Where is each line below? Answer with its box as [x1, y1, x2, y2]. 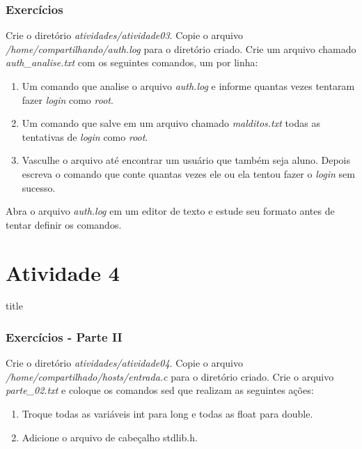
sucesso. [22, 180, 56, 195]
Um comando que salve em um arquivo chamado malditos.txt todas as [22, 116, 320, 130]
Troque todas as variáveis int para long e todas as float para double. [22, 406, 313, 421]
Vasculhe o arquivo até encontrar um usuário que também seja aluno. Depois [22, 153, 351, 167]
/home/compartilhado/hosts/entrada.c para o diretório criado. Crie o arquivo [6, 369, 334, 383]
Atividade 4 [6, 258, 120, 287]
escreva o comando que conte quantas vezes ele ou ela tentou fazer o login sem [22, 166, 355, 181]
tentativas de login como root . [22, 129, 148, 144]
